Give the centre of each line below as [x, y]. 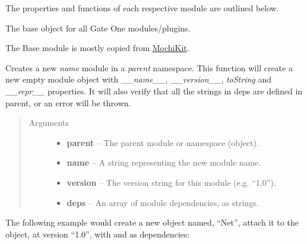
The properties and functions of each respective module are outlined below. [142, 8]
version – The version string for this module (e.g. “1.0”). [171, 182]
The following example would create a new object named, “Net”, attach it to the [152, 222]
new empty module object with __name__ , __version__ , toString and [139, 79]
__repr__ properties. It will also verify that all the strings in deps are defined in [154, 91]
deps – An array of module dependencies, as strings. [163, 202]
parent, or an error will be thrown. [68, 102]
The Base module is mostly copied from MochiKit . [97, 48]
